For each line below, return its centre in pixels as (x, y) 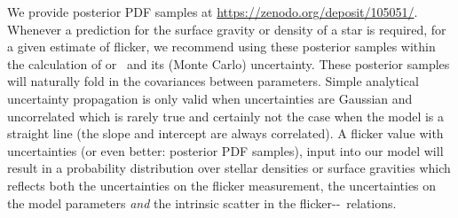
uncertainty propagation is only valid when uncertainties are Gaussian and (210, 98)
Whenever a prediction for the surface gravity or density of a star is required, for (227, 29)
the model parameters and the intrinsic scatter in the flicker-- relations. (202, 202)
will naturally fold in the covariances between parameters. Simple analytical (213, 81)
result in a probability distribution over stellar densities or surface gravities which (229, 168)
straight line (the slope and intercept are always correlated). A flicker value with (225, 133)
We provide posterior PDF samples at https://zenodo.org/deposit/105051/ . (213, 12)
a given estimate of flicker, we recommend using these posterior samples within (221, 47)
